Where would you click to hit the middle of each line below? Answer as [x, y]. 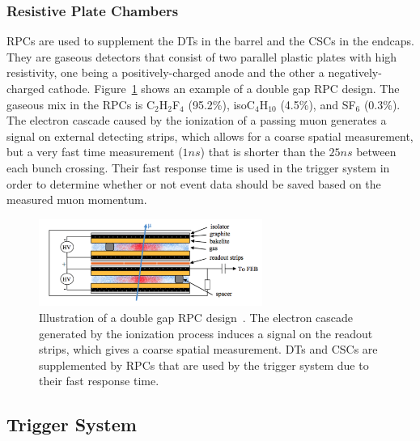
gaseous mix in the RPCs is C [81, 104]
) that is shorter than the [263, 152]
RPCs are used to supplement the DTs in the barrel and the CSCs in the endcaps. [210, 41]
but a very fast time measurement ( [95, 152]
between [376, 152]
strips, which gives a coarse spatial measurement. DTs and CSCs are [208, 349]
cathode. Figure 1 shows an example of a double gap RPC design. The [224, 88]
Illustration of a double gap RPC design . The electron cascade [196, 317]
